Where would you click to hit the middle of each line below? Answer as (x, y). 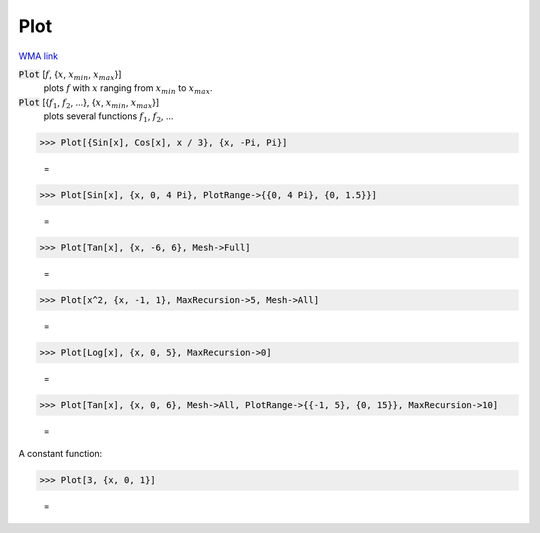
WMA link (38, 56)
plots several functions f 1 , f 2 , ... (108, 117)
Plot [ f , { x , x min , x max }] (70, 75)
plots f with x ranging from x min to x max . (128, 89)
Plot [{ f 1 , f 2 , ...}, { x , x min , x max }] (89, 103)
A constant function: (60, 454)
